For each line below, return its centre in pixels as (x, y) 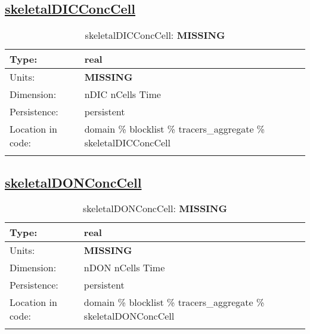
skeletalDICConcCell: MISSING (155, 35)
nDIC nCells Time (123, 94)
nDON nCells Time (124, 268)
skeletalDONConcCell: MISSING (155, 209)
